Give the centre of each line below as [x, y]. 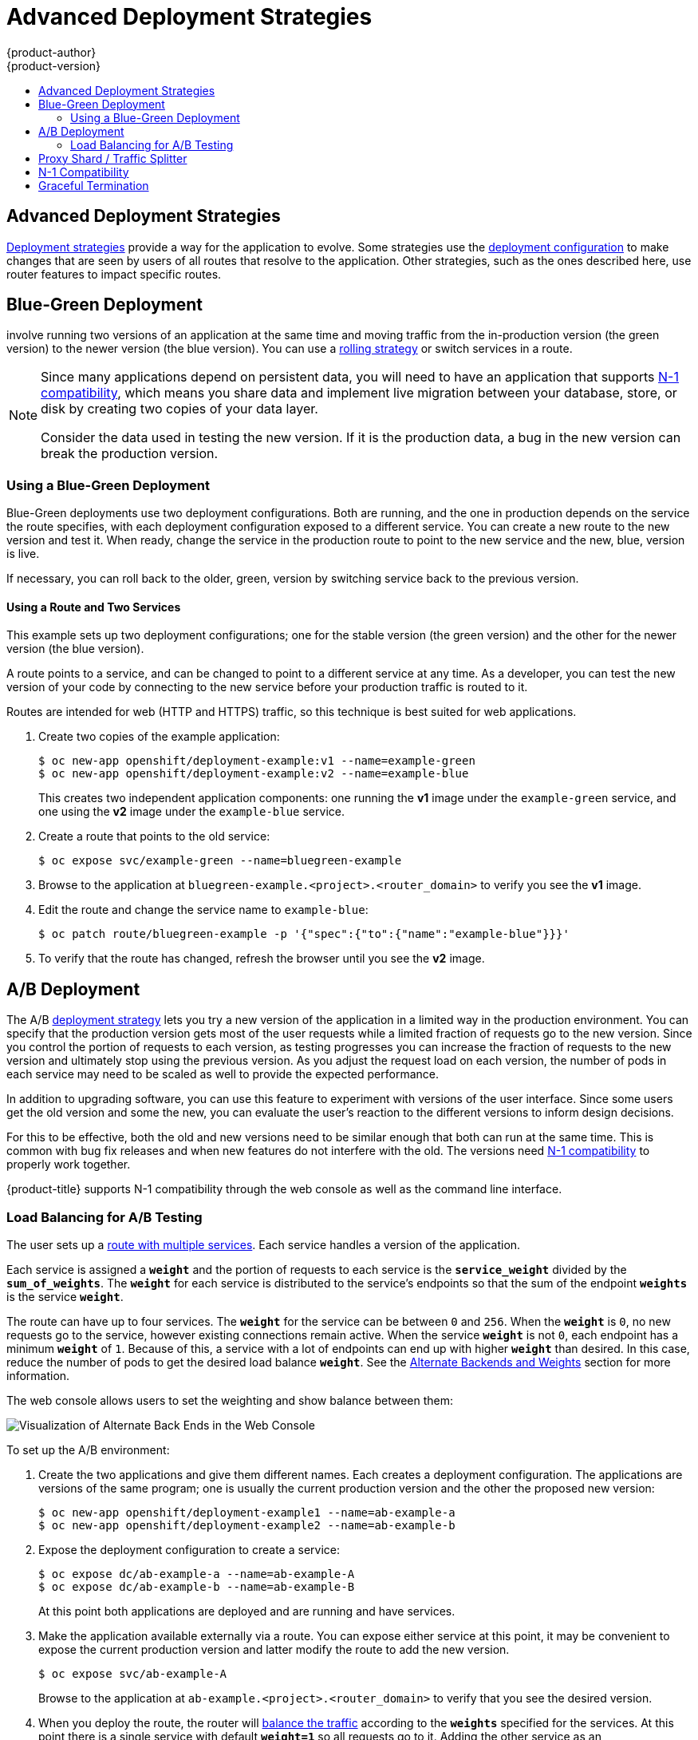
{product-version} [54, 65]
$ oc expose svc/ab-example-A [133, 1674]
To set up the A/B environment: [88, 1450]
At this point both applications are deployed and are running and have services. [247, 1611]
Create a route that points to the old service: [154, 836]
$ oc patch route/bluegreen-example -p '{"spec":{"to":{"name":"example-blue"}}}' [304, 934]
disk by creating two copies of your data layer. [179, 409]
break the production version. [130, 454]
